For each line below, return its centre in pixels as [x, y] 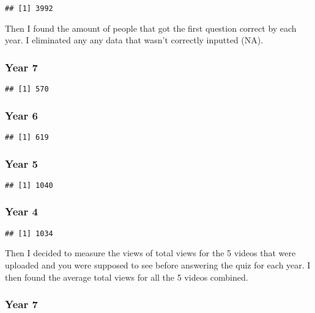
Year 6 [21, 115]
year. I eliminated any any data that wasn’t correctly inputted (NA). [134, 40]
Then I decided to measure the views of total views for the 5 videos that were [150, 253]
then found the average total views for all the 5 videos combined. [127, 277]
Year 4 [21, 211]
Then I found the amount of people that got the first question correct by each [151, 28]
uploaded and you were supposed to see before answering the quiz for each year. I [158, 264]
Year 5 [21, 163]
